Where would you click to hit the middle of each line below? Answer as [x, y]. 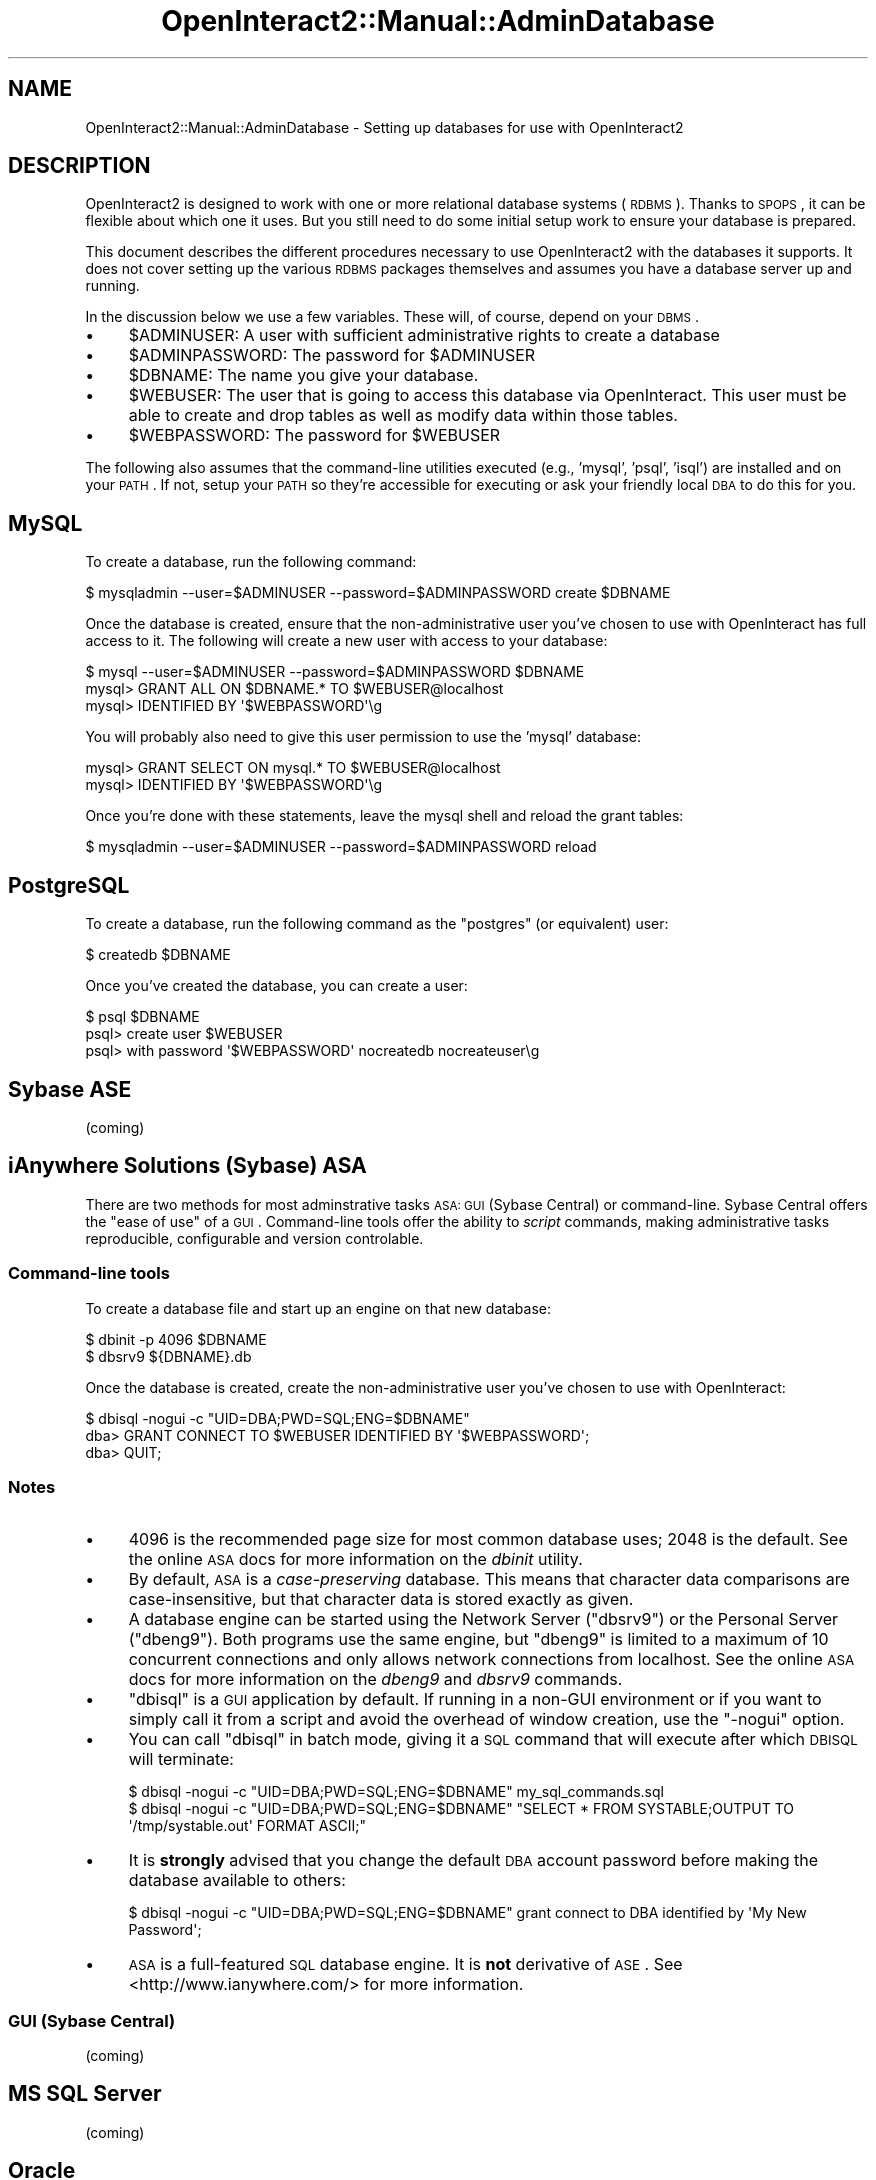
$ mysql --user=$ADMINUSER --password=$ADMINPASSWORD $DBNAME [335, 672]
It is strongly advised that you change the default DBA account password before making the [473, 1860]
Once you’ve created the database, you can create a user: [276, 986]
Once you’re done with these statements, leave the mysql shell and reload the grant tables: [384, 816]
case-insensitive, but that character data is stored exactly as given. [381, 1599]
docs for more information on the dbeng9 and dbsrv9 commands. [375, 1679]
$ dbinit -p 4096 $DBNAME [176, 1339]
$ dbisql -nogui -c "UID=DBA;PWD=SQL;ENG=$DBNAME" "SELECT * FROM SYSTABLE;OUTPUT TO [461, 1809]
